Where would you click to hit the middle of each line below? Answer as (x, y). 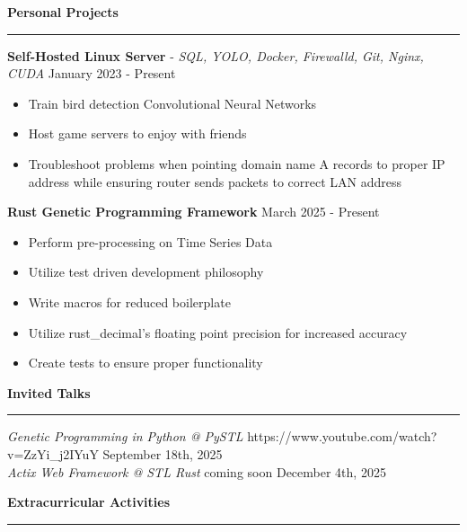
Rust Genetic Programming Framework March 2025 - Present (194, 212)
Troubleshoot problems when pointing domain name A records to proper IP (237, 163)
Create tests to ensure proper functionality (145, 363)
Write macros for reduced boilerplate (129, 301)
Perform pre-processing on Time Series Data (150, 241)
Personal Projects (63, 12)
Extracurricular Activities (89, 502)
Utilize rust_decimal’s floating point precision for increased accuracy (218, 332)
